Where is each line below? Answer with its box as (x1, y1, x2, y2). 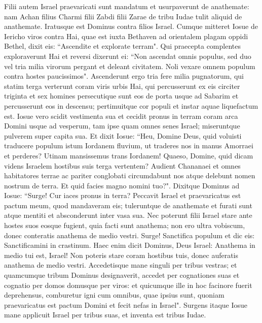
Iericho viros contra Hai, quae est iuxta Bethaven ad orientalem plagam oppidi (4, 30, 248, 41)
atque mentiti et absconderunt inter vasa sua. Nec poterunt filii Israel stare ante (4, 210, 252, 220)
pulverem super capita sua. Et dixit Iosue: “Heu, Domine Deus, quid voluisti (4, 130, 242, 141)
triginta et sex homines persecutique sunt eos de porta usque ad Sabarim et (4, 90, 239, 101)
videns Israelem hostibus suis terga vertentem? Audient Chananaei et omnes (4, 160, 241, 171)
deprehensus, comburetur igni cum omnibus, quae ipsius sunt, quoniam (4, 289, 224, 300)
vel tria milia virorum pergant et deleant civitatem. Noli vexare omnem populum (4, 60, 255, 71)
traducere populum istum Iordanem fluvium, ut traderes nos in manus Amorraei (4, 140, 253, 151)
